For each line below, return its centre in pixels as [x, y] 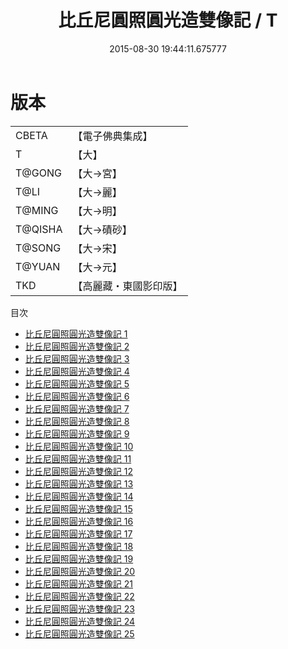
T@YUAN [38, 266]
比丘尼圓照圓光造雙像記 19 [79, 558]
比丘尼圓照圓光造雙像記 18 [79, 546]
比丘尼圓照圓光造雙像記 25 [79, 633]
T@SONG [38, 248]
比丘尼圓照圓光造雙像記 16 [79, 521]
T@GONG [38, 173]
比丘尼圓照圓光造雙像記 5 [77, 383]
